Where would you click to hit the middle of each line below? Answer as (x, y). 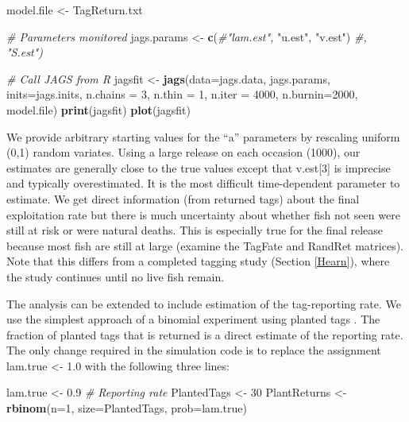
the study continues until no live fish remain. (116, 276)
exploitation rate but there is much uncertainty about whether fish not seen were (203, 214)
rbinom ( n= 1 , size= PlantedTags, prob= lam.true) (127, 408)
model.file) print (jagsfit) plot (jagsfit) (98, 109)
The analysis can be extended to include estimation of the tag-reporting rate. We (204, 303)
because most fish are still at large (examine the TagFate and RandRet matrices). (205, 245)
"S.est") (25, 52)
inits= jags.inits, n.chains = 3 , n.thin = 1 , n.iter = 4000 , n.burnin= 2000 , (182, 94)
